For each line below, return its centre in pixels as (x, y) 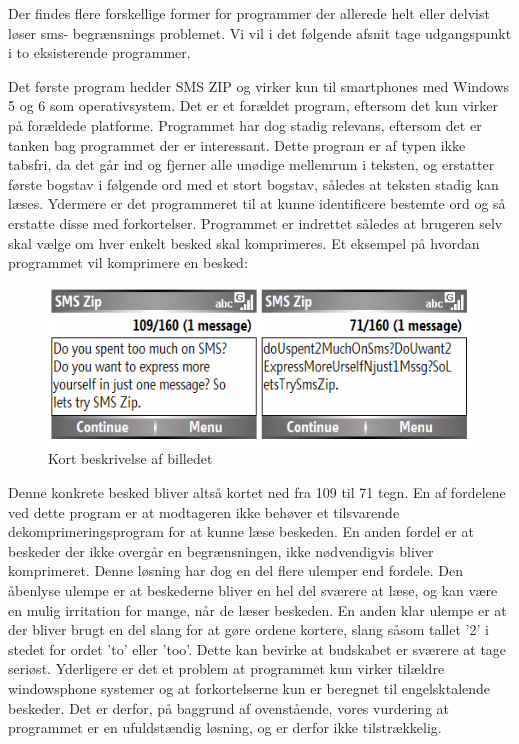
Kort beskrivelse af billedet (130, 458)
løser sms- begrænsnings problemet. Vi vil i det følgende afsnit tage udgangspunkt (260, 32)
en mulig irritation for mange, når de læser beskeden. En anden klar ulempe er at (257, 609)
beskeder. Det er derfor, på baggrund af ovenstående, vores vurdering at (228, 707)
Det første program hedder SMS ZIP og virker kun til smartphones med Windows (259, 85)
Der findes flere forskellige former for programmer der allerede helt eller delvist (249, 13)
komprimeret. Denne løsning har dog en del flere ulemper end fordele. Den (235, 570)
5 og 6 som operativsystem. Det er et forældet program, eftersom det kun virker (253, 105)
